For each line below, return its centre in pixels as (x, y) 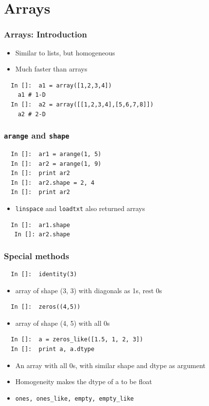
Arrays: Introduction (45, 34)
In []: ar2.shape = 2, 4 (53, 183)
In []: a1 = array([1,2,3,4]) (61, 85)
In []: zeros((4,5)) (46, 307)
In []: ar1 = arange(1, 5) (56, 154)
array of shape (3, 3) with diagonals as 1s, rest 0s (89, 290)
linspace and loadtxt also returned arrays (80, 208)
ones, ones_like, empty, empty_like (75, 398)
